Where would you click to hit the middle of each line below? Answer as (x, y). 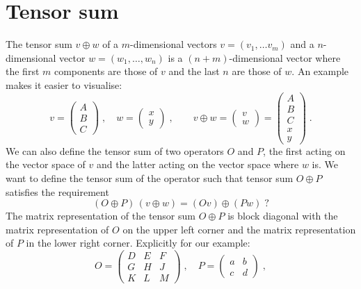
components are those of (106, 71)
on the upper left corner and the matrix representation (239, 229)
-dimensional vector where (285, 57)
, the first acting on (304, 150)
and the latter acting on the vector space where (198, 164)
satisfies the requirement (57, 191)
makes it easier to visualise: (64, 84)
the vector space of (46, 164)
